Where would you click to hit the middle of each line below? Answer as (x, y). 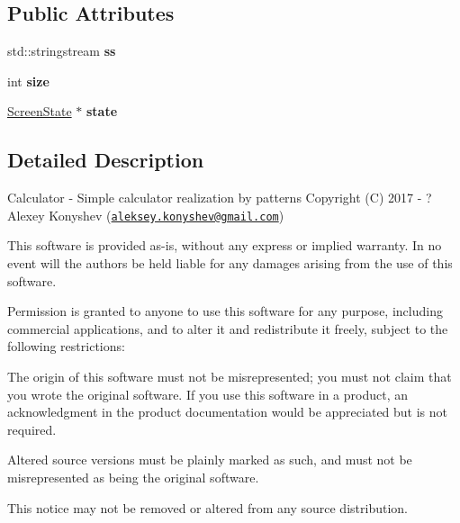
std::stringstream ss (62, 51)
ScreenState (40, 111)
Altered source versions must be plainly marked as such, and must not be (210, 460)
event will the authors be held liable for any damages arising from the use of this (230, 263)
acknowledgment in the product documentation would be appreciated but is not (228, 412)
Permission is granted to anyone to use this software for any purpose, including (225, 311)
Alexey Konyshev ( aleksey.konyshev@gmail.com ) (146, 215)
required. (32, 429)
